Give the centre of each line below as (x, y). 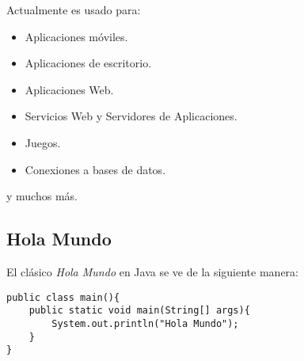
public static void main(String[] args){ (139, 311)
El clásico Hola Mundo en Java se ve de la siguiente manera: (152, 271)
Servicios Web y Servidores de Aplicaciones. (131, 116)
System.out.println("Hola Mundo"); (145, 323)
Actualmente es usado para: (74, 9)
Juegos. (43, 142)
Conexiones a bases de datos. (95, 169)
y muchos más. (42, 196)
